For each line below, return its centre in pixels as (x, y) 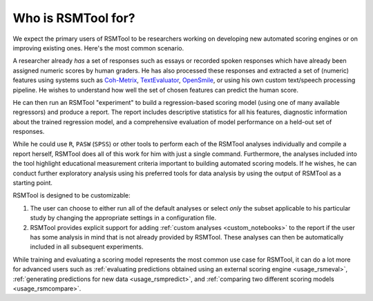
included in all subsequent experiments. (87, 247)
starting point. (33, 183)
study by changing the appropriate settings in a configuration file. (123, 218)
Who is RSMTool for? (74, 18)
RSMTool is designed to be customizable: (71, 195)
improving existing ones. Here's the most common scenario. (98, 48)
